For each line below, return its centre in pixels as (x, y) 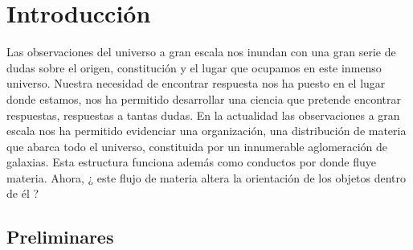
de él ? (23, 193)
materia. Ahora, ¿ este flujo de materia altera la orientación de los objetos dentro (206, 177)
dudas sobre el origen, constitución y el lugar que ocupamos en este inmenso (194, 67)
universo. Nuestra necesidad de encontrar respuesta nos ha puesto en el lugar (196, 83)
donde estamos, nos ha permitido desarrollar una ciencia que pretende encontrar (204, 98)
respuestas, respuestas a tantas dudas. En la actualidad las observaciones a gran (203, 115)
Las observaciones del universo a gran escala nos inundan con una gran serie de (201, 52)
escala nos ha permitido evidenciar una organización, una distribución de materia (206, 131)
